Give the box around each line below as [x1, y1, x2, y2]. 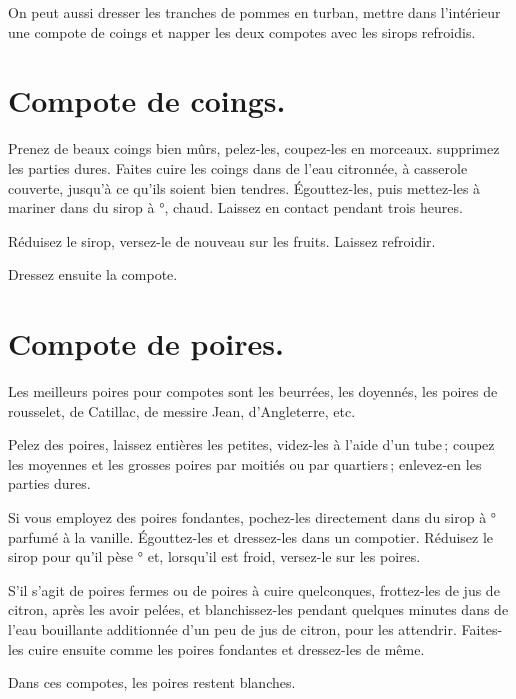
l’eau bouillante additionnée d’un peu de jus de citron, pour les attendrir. [8, 618, 457, 639]
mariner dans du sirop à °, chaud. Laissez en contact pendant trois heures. [8, 197, 463, 218]
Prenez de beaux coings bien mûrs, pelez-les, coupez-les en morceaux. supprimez [8, 138, 500, 159]
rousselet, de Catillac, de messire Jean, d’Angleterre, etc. [8, 400, 356, 421]
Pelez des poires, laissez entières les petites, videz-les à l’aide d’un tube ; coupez [8, 434, 495, 455]
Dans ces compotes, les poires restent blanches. [8, 672, 296, 693]
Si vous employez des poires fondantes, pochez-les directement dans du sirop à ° [8, 506, 497, 527]
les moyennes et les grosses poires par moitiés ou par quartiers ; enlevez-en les [8, 453, 482, 474]
